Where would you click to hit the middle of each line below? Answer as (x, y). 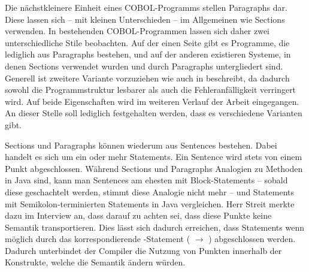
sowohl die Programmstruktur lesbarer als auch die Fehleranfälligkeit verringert (151, 90)
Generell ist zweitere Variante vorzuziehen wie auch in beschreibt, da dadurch (147, 78)
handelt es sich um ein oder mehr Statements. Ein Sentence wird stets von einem (154, 157)
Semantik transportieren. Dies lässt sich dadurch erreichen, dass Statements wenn (154, 227)
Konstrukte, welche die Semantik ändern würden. (95, 262)
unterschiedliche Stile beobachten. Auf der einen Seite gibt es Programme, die (147, 42)
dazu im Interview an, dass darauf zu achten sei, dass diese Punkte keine (138, 215)
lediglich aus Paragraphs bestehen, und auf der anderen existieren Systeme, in (148, 54)
